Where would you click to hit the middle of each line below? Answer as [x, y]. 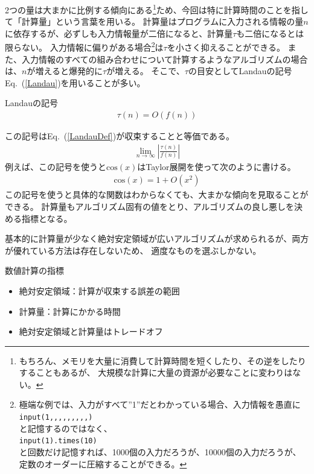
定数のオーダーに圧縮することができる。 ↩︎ [103, 463]
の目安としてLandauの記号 [240, 71]
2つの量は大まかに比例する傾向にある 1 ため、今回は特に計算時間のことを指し [157, 9]
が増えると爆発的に [65, 71]
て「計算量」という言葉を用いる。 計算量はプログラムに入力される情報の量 [154, 21]
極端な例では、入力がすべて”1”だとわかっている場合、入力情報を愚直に [160, 404]
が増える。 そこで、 [146, 71]
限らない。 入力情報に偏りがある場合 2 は [84, 46]
